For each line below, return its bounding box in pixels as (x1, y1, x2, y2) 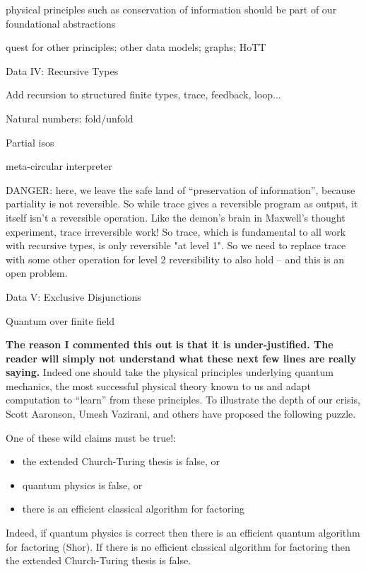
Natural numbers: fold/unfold (6, 110, 134, 125)
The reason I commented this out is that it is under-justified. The (6, 337, 333, 352)
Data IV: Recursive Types (6, 63, 119, 78)
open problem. (6, 265, 68, 280)
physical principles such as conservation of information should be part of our (6, 2, 337, 16)
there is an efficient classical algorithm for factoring (22, 501, 244, 516)
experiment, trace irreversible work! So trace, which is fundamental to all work (6, 224, 346, 239)
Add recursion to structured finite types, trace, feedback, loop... (6, 87, 281, 102)
